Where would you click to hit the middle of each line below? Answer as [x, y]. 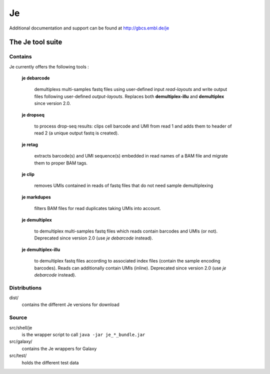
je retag [30, 144]
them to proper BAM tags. [61, 163]
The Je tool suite [36, 42]
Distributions [25, 287]
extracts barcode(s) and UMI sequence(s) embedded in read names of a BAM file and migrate [131, 156]
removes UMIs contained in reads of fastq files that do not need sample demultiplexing [124, 185]
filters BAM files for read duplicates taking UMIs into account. [97, 208]
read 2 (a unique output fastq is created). [76, 133]
